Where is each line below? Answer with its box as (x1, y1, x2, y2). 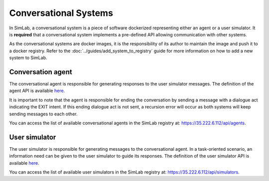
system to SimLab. (9, 55, 47, 61)
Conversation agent (9, 68, 72, 76)
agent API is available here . (9, 88, 65, 94)
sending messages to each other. (9, 111, 78, 117)
